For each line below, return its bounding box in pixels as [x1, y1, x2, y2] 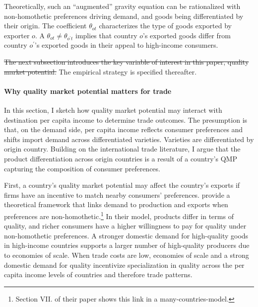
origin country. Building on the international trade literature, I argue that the [4, 144, 241, 154]
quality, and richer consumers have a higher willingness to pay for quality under [4, 221, 247, 231]
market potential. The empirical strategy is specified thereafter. [4, 66, 197, 77]
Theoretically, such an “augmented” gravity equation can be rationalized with [4, 1, 241, 11]
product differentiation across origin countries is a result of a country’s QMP [4, 153, 237, 163]
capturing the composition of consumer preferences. [4, 163, 160, 173]
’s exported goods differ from [143, 30, 231, 40]
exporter [4, 30, 30, 40]
